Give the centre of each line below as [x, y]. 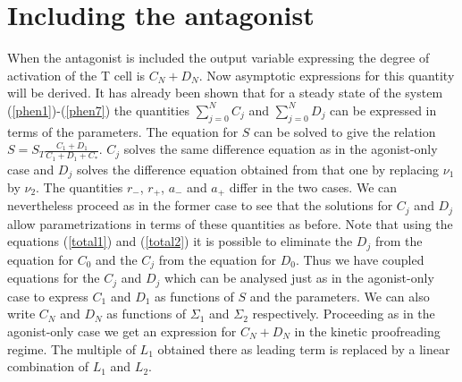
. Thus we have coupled [360, 259]
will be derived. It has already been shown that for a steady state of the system [225, 93]
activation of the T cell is [76, 75]
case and [31, 169]
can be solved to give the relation [345, 131]
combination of [48, 366]
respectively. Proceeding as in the [344, 314]
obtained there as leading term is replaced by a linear [304, 348]
